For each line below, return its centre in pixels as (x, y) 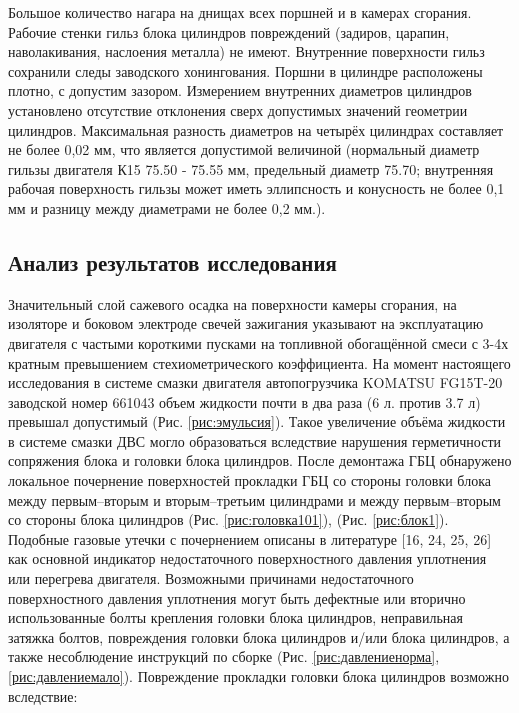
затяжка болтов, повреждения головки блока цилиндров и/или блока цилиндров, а (259, 636)
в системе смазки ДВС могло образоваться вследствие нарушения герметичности (254, 440)
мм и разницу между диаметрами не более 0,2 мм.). (167, 207)
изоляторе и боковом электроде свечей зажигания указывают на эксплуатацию (246, 323)
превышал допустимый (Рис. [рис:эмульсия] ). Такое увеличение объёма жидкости (257, 421)
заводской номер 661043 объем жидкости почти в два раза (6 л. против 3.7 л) (244, 401)
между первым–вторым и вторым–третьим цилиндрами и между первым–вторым (254, 499)
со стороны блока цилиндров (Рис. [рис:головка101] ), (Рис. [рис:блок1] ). (228, 519)
